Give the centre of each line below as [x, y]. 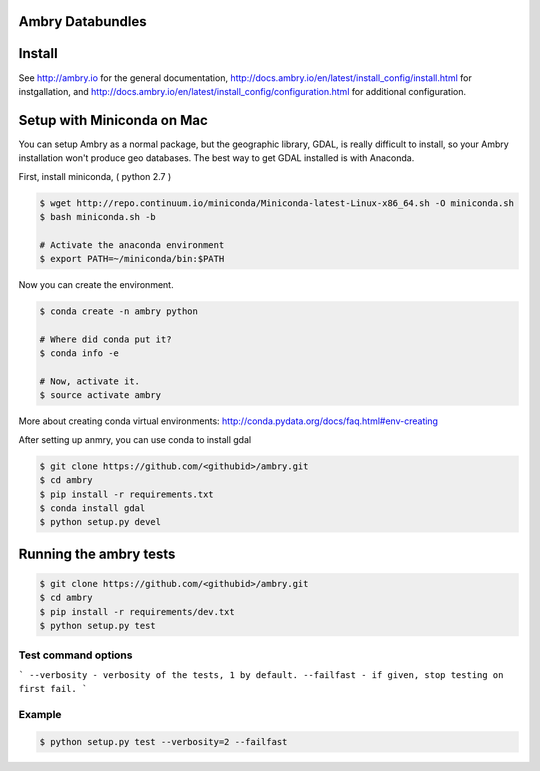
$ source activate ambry [100, 395]
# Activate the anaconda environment [132, 244]
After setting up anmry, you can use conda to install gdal [135, 439]
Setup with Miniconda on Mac [113, 120]
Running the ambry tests [97, 553]
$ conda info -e [79, 353]
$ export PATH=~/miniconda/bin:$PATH [132, 259]
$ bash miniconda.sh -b [98, 216]
